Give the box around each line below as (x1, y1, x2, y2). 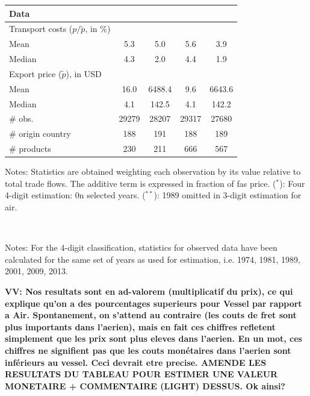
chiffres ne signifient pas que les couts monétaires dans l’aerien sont (5, 344, 291, 356)
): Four (279, 177, 305, 189)
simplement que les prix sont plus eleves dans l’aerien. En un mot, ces (5, 332, 302, 345)
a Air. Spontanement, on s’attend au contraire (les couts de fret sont (5, 309, 297, 321)
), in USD (66, 67, 102, 80)
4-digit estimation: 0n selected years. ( (5, 189, 146, 201)
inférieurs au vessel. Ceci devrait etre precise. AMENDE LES (5, 356, 267, 368)
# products (9, 142, 51, 155)
